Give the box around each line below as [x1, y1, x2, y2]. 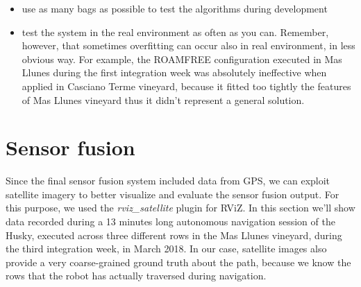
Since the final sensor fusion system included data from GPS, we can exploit [6, 173, 330, 188]
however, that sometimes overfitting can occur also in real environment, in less [22, 38, 355, 53]
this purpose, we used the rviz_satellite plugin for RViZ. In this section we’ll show [6, 200, 355, 215]
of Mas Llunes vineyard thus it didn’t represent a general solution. [22, 92, 305, 107]
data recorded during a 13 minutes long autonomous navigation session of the [6, 214, 335, 229]
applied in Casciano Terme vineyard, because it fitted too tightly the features [22, 78, 351, 93]
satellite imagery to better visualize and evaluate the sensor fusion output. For [6, 186, 339, 201]
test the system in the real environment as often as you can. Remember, [22, 24, 329, 39]
